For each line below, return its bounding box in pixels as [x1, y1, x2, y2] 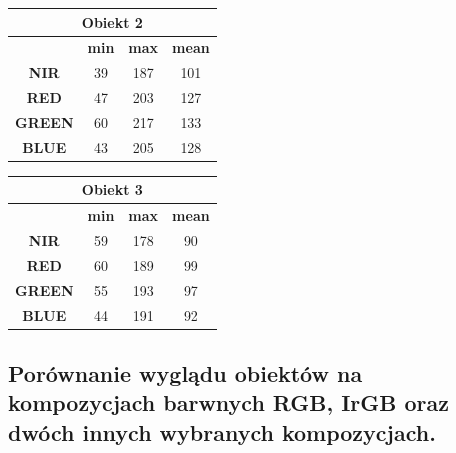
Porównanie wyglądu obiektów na [8, 358, 363, 389]
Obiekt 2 [81, 11, 143, 32]
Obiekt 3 [81, 179, 143, 200]
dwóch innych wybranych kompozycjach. [8, 416, 436, 447]
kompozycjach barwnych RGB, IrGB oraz [8, 387, 450, 418]
